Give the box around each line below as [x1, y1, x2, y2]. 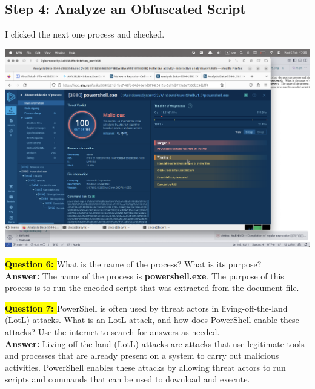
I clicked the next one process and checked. [5, 28, 165, 41]
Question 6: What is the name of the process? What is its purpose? [5, 258, 262, 270]
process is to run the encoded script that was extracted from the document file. [5, 281, 299, 294]
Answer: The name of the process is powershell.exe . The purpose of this [5, 269, 284, 282]
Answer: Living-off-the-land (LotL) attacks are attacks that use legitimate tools [5, 337, 305, 350]
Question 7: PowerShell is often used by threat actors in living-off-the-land [5, 301, 288, 314]
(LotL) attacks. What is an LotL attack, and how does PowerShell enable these [5, 313, 299, 326]
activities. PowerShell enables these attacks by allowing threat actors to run [5, 361, 286, 373]
